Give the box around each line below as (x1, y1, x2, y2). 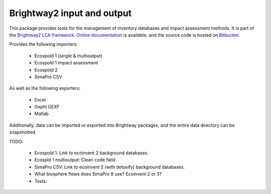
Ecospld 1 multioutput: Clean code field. (34, 157, 117, 163)
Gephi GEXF (34, 104, 60, 110)
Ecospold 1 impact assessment (34, 60, 98, 66)
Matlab (34, 111, 49, 117)
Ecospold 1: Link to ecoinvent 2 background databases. (34, 150, 149, 156)
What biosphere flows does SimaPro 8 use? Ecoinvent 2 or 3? (34, 171, 162, 177)
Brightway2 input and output (9, 8, 132, 19)
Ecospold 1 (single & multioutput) (34, 53, 102, 59)
